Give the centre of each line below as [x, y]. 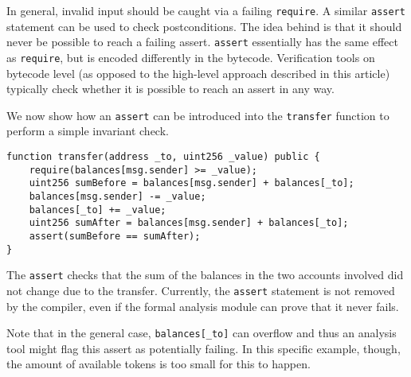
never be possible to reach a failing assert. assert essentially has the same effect [202, 42]
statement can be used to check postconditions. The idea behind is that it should [204, 26]
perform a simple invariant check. [88, 131]
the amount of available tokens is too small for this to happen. [159, 364]
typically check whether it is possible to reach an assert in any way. [170, 89]
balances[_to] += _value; [98, 210]
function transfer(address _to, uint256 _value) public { [163, 157]
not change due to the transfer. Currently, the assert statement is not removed [201, 290]
